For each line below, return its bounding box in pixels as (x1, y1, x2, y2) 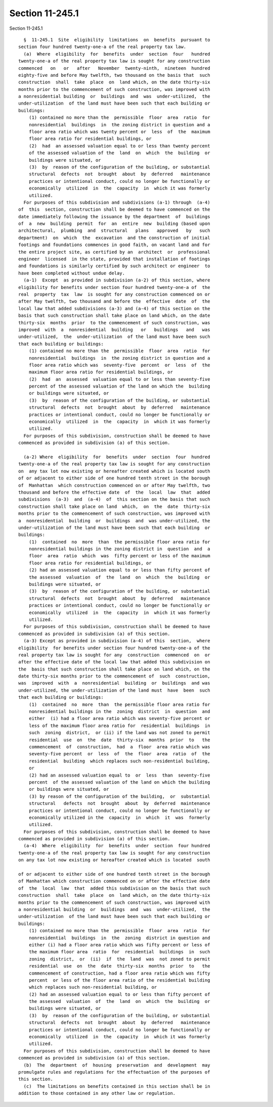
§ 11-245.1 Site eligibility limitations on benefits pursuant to (23, 37, 210, 42)
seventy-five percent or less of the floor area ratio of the (28, 751, 210, 757)
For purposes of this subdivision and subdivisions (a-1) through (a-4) (23, 200, 210, 205)
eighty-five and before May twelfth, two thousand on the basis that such (18, 72, 210, 78)
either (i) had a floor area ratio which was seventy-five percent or (28, 715, 210, 721)
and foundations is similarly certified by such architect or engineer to (18, 263, 210, 269)
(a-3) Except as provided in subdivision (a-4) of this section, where (23, 638, 210, 644)
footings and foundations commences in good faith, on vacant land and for (18, 242, 210, 248)
